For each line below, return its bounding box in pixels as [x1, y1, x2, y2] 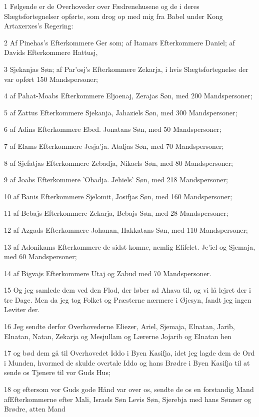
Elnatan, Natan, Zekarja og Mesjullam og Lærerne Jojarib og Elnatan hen [4, 331, 231, 341]
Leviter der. [4, 304, 40, 315]
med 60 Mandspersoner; [4, 251, 77, 262]
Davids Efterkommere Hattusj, [4, 47, 98, 57]
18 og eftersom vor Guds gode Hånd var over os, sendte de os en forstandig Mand [4, 384, 254, 395]
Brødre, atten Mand [4, 404, 65, 414]
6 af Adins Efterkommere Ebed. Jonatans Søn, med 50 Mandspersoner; [4, 124, 221, 134]
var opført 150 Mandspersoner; [4, 73, 98, 84]
